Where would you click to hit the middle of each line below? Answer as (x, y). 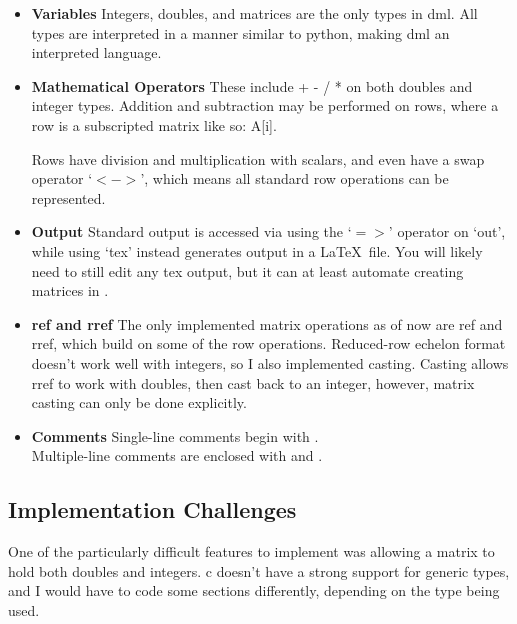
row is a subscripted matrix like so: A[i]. (154, 124)
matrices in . (70, 290)
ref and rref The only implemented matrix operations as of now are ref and (267, 323)
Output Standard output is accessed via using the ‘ (191, 231)
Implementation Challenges (152, 509)
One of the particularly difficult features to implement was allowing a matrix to (251, 551)
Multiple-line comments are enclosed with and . (177, 455)
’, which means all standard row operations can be (294, 178)
